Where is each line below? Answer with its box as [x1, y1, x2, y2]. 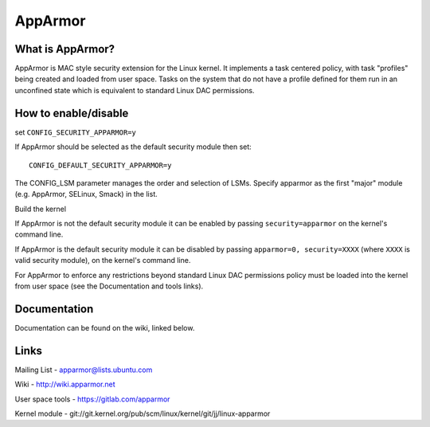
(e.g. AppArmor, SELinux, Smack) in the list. [14, 190, 158, 199]
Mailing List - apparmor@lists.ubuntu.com [14, 365, 153, 374]
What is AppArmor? [14, 42, 115, 56]
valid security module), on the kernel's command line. [14, 256, 191, 265]
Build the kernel [14, 204, 67, 213]
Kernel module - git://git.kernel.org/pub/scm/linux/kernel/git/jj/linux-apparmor [14, 409, 271, 418]
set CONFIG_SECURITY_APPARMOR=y [14, 127, 137, 137]
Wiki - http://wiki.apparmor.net [14, 379, 115, 390]
